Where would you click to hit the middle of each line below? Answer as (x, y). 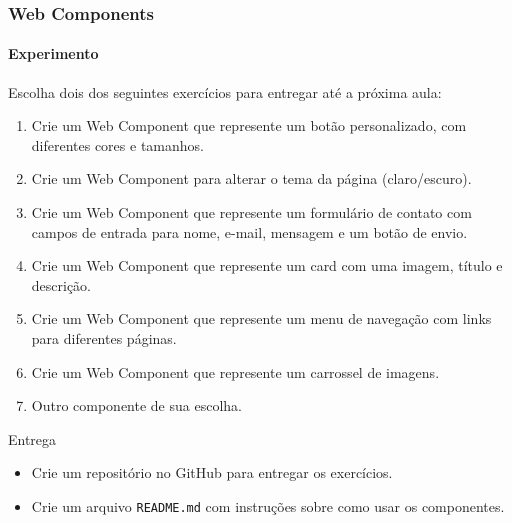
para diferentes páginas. (104, 337)
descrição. (61, 284)
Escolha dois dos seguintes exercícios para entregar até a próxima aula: (225, 91)
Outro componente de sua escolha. (136, 405)
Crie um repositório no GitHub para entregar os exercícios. (212, 472)
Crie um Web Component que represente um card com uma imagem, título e (267, 265)
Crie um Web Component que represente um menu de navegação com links (261, 318)
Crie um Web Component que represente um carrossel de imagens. (235, 371)
